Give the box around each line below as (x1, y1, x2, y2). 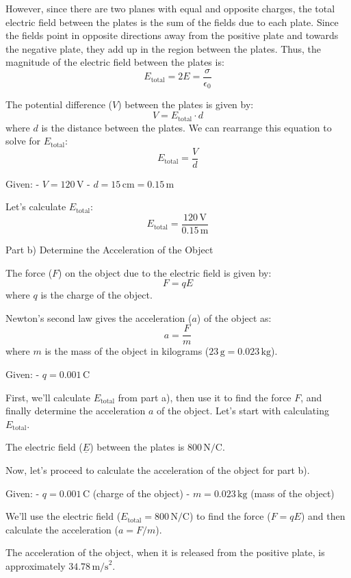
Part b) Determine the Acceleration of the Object (5, 242, 213, 257)
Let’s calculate (5, 199, 66, 214)
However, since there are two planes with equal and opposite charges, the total (5, 1, 335, 15)
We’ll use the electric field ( (5, 509, 121, 523)
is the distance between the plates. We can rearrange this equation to (41, 120, 332, 134)
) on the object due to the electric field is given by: (58, 265, 272, 279)
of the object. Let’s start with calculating (156, 403, 329, 418)
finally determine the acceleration (5, 403, 146, 418)
